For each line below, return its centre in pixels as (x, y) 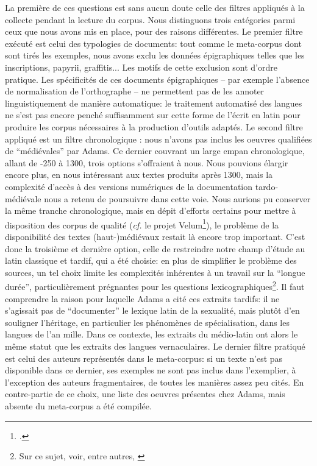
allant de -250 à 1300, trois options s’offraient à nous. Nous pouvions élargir (147, 162)
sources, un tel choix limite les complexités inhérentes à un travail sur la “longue (155, 272)
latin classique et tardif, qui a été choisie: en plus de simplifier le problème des (151, 260)
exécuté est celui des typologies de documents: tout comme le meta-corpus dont (153, 43)
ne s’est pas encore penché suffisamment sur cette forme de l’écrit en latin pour (153, 115)
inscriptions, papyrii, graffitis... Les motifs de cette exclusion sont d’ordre (141, 67)
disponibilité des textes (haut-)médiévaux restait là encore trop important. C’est (155, 236)
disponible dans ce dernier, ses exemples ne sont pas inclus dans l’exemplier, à (151, 370)
